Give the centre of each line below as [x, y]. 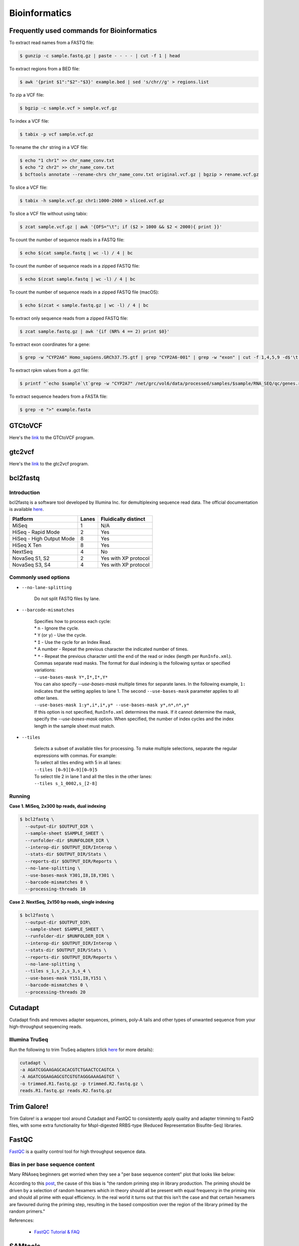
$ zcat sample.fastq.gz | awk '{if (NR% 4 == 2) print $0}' [95, 331]
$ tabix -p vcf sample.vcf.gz [57, 134]
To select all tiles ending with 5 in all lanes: [78, 763]
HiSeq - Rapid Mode [36, 532]
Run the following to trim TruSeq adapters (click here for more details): [81, 1050]
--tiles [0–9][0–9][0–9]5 [66, 770]
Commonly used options [39, 577]
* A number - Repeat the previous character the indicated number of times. [111, 649]
